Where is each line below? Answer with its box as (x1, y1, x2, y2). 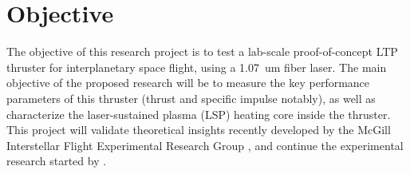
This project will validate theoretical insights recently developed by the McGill (6, 121, 391, 138)
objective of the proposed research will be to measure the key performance (6, 74, 370, 91)
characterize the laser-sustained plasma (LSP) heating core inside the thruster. (6, 105, 391, 122)
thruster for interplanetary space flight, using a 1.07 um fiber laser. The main (6, 58, 387, 75)
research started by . (6, 152, 107, 169)
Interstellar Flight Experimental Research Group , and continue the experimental (6, 136, 404, 153)
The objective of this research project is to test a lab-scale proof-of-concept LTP (6, 43, 398, 60)
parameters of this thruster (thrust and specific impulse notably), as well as (6, 89, 376, 106)
